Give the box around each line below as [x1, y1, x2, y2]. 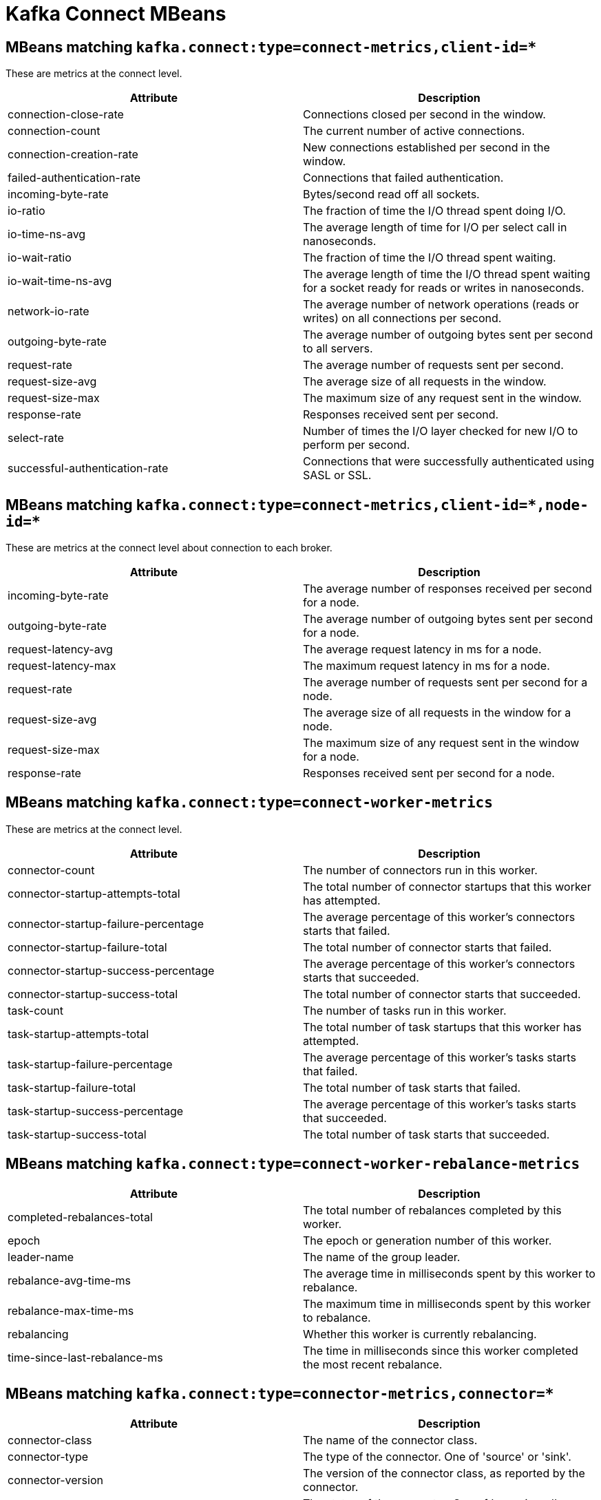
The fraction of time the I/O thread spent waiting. [303, 251, 556, 265]
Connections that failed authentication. [303, 171, 504, 185]
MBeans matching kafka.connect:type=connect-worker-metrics [6, 794, 493, 812]
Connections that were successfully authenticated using [303, 454, 595, 469]
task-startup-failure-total [8, 1080, 136, 1095]
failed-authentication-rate [8, 171, 141, 185]
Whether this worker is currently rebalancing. [303, 1327, 537, 1341]
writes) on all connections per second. [303, 311, 502, 326]
